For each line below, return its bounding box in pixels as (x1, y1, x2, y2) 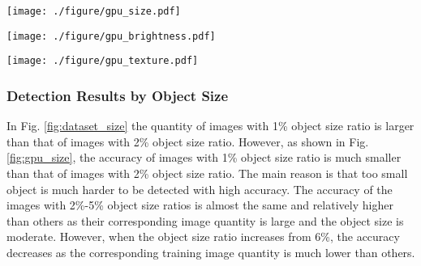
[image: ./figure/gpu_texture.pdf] (6, 55, 199, 67)
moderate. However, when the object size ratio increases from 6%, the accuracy (6, 228, 400, 245)
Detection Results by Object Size (6, 85, 229, 105)
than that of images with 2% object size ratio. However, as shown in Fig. (6, 133, 369, 150)
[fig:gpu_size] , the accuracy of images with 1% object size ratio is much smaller (6, 149, 402, 166)
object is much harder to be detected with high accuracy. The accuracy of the (6, 180, 393, 197)
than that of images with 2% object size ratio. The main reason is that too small (6, 164, 408, 181)
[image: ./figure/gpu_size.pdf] (6, 6, 181, 17)
